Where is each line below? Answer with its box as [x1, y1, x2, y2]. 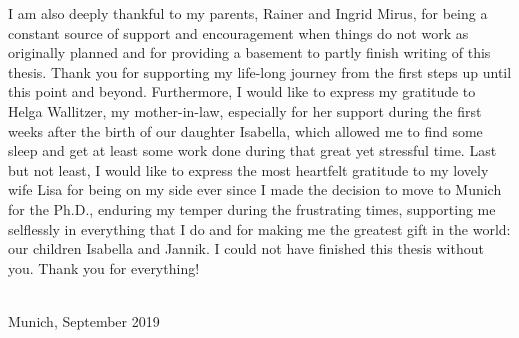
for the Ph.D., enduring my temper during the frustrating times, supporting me [8, 198, 496, 219]
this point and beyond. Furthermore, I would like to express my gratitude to [8, 81, 476, 102]
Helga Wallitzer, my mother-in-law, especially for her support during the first [8, 100, 482, 121]
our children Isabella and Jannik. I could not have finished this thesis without [8, 238, 484, 259]
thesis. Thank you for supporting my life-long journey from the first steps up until [8, 61, 512, 82]
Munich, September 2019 [8, 310, 160, 331]
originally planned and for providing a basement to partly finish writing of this [8, 42, 491, 63]
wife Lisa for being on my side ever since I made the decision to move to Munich [8, 179, 502, 200]
